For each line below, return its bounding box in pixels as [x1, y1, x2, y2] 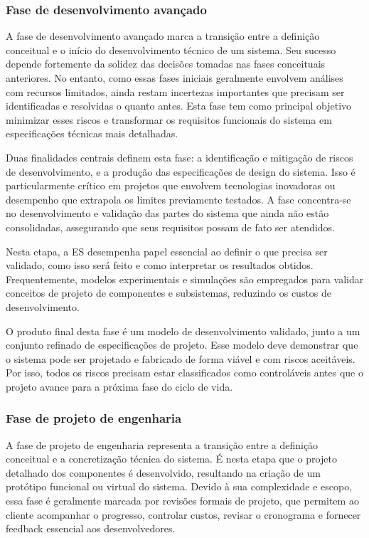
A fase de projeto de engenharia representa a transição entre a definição [6, 437, 319, 452]
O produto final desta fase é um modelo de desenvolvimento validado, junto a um [6, 323, 360, 338]
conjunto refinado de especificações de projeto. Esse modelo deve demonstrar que [6, 337, 358, 352]
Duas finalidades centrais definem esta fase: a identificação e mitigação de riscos [6, 149, 353, 164]
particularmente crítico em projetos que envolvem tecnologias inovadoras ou [6, 178, 336, 193]
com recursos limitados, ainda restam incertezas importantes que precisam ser [6, 84, 345, 99]
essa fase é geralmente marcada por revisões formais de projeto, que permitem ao [6, 493, 359, 508]
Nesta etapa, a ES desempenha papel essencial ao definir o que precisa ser [6, 243, 328, 258]
